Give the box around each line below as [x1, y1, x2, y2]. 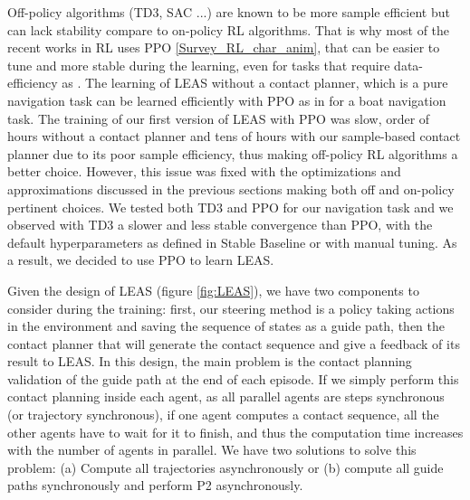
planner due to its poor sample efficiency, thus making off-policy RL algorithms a [7, 144, 458, 163]
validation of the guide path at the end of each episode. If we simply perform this [7, 369, 459, 388]
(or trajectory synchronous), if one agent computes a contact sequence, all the [7, 405, 439, 424]
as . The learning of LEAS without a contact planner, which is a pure [62, 73, 448, 92]
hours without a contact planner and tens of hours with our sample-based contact [7, 127, 461, 146]
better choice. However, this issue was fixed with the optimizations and [7, 162, 401, 181]
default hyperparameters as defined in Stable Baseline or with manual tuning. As [7, 232, 457, 251]
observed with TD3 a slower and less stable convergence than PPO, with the [7, 215, 433, 234]
